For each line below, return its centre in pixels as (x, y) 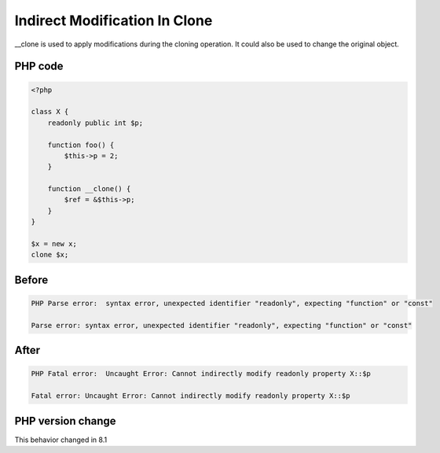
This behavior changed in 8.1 (61, 440)
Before (31, 280)
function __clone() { (89, 189)
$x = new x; (54, 244)
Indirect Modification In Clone (114, 20)
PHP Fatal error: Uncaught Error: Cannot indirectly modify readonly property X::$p (201, 374)
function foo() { (81, 145)
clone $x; (50, 255)
